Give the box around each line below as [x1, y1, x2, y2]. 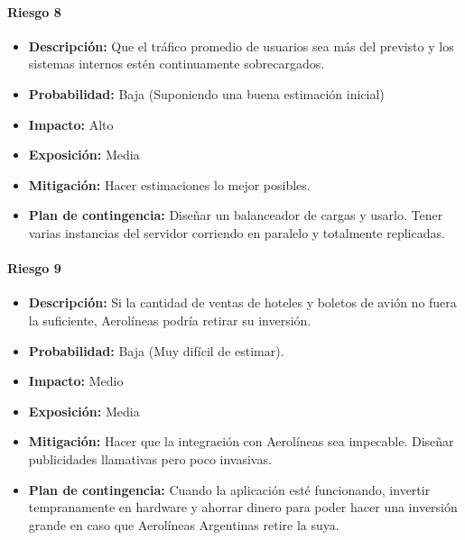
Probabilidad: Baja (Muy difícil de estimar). [28, 341, 284, 360]
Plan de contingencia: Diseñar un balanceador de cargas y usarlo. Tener [28, 206, 443, 224]
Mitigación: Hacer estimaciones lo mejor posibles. [28, 175, 311, 194]
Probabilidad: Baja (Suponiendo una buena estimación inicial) [28, 84, 385, 103]
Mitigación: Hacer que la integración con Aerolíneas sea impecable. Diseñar [28, 432, 454, 451]
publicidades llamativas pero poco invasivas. [28, 449, 272, 468]
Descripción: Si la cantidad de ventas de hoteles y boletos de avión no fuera [28, 293, 457, 312]
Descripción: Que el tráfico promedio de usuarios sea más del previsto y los [28, 36, 454, 55]
